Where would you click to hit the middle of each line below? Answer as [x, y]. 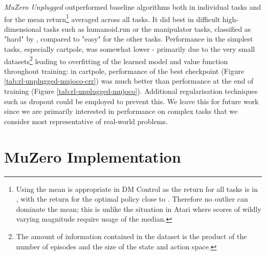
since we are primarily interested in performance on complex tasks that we [121, 111]
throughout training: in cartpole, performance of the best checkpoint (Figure [124, 71]
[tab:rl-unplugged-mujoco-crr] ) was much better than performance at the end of [129, 81]
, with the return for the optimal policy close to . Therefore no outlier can [132, 199]
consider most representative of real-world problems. [86, 121]
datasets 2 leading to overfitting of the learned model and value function [116, 60]
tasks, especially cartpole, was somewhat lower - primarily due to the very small [130, 49]
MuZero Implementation [93, 156]
